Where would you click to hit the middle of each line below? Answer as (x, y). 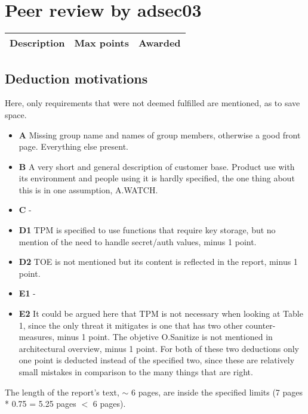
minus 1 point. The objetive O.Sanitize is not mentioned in (165, 337)
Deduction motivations (76, 78)
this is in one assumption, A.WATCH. (88, 189)
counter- (261, 325)
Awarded (160, 43)
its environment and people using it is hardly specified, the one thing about (157, 178)
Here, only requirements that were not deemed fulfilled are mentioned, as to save (153, 103)
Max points (102, 43)
